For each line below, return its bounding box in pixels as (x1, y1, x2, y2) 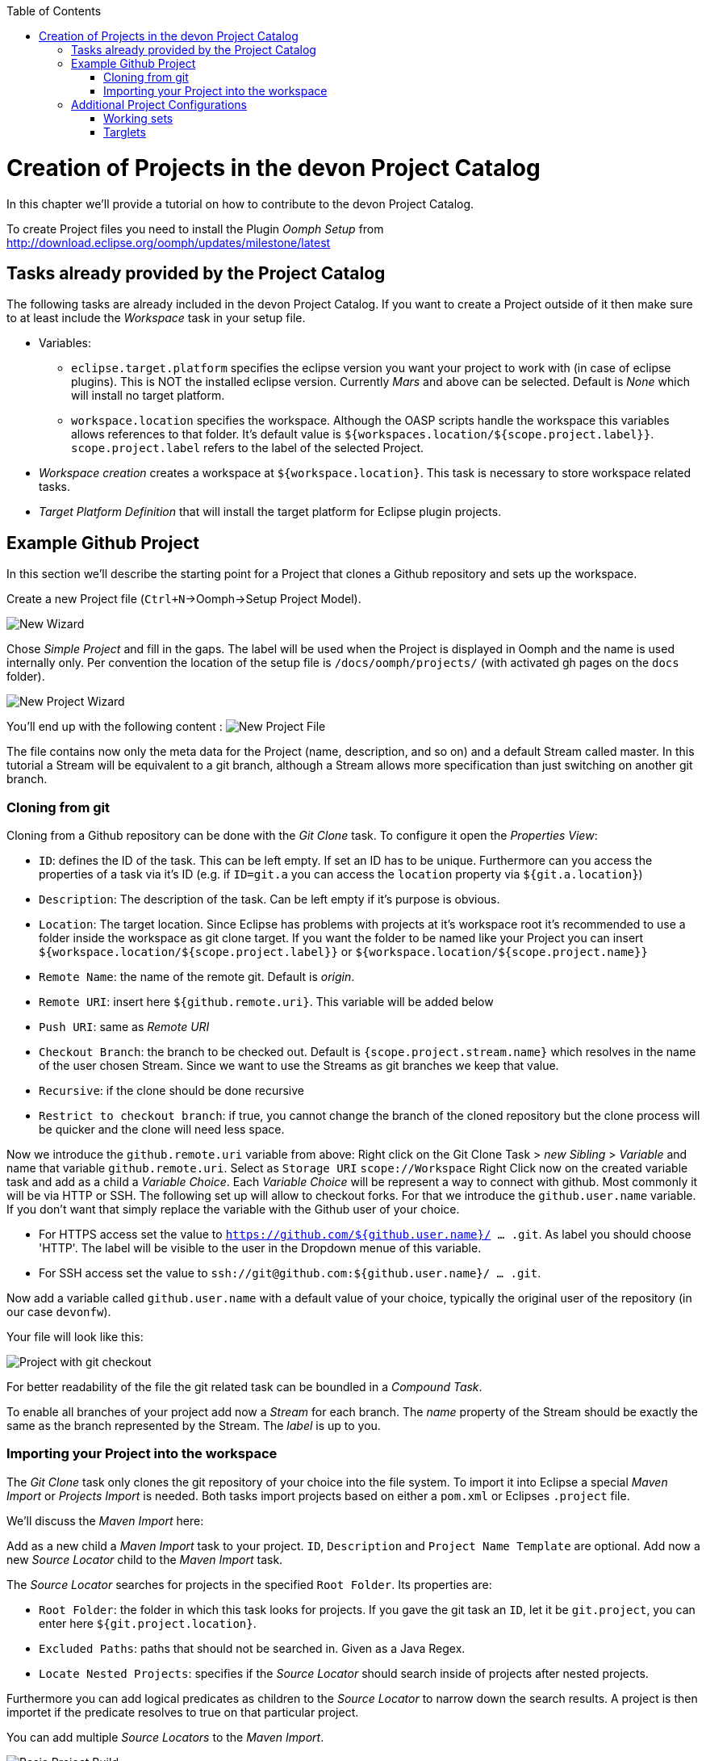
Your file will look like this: (6, 1329, 144, 1344)
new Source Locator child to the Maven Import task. (6, 1552, 283, 1566)
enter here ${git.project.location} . (39, 1616, 257, 1630)
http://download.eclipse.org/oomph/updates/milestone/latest (6, 235, 331, 249)
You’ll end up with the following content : (6, 719, 223, 734)
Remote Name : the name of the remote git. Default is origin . (39, 969, 355, 983)
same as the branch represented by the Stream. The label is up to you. (6, 1418, 381, 1432)
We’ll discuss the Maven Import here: (6, 1513, 204, 1528)
